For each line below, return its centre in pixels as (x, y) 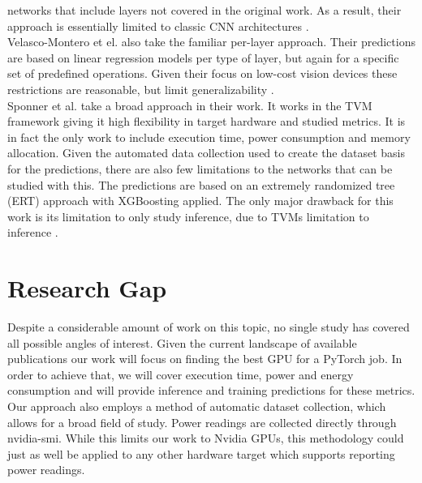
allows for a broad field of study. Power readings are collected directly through (202, 422)
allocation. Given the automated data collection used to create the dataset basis (207, 153)
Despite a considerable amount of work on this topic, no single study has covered (209, 327)
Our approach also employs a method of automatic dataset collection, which (197, 406)
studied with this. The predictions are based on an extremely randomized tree (201, 184)
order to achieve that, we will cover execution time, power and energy (181, 374)
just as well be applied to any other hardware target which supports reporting (201, 453)
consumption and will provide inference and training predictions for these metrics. (211, 390)
